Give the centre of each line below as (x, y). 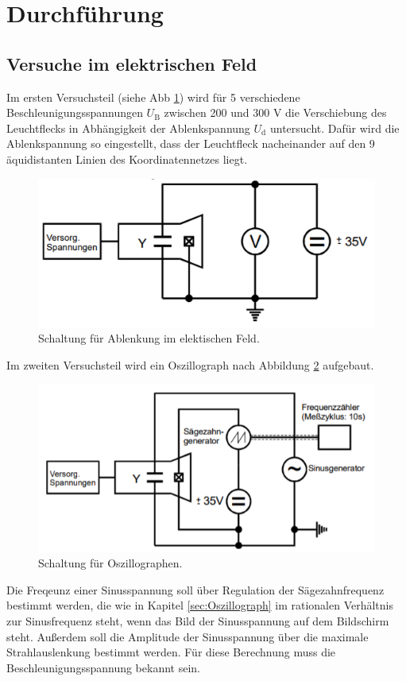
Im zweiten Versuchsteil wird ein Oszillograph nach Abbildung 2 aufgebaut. (190, 364)
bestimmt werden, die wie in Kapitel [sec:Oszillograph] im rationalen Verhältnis (200, 605)
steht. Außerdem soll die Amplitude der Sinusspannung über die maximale (188, 636)
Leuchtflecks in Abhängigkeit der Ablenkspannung (128, 128)
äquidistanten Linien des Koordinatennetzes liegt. (127, 159)
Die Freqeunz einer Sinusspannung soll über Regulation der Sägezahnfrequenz (195, 589)
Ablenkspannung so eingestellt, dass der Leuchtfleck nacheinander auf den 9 (191, 143)
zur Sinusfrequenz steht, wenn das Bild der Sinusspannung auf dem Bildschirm (198, 621)
